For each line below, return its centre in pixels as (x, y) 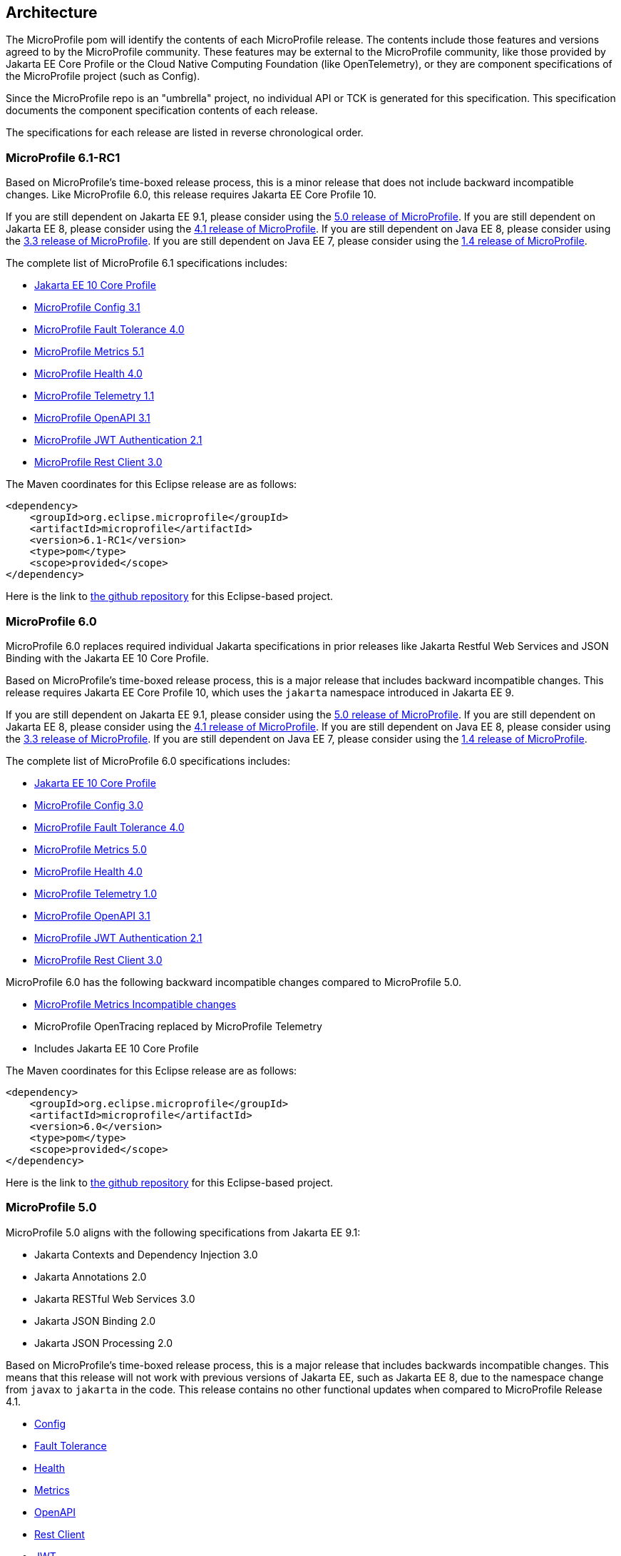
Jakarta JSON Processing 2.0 (104, 1343)
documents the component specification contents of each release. (162, 111)
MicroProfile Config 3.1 (87, 307)
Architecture (52, 12)
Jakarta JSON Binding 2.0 (95, 1321)
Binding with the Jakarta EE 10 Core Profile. (108, 658)
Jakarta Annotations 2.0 (91, 1276)
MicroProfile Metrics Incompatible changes (135, 1004)
